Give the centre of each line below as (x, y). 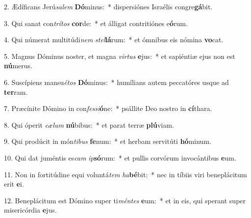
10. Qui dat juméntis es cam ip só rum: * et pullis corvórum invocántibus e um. (120, 157)
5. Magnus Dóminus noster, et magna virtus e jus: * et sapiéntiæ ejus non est (120, 56)
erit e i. (14, 184)
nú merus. (18, 66)
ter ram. (16, 92)
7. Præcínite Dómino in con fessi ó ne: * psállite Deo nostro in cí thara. (108, 108)
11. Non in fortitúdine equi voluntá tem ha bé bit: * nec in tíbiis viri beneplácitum (125, 174)
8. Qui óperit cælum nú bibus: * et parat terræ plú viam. (89, 124)
